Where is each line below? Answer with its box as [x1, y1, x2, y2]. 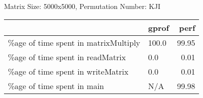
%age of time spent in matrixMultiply [8, 36, 141, 48]
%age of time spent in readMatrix [8, 51, 126, 63]
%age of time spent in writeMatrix [8, 65, 129, 77]
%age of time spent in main [8, 80, 104, 92]
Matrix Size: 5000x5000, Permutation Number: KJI [4, 1, 161, 11]
